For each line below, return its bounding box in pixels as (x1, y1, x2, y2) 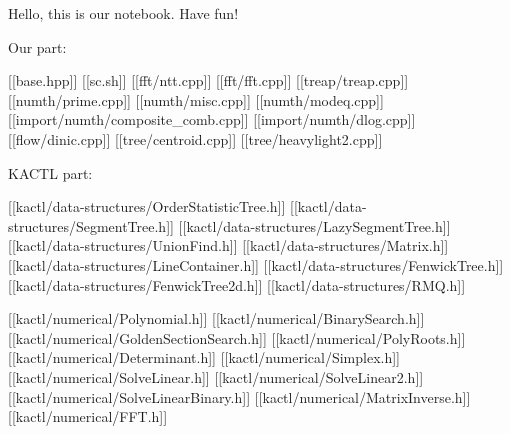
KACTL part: (8, 162, 93, 183)
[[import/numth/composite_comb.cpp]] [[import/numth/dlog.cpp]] (8, 109, 416, 130)
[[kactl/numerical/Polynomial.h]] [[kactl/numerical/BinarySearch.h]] (8, 308, 425, 329)
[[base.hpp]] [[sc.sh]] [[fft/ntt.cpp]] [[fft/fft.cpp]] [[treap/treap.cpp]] (8, 70, 409, 91)
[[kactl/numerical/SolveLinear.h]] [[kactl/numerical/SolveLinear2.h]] (8, 366, 424, 387)
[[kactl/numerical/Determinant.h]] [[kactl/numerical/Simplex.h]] (8, 347, 400, 368)
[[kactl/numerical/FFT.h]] (8, 406, 168, 427)
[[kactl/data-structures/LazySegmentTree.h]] (178, 215, 451, 236)
